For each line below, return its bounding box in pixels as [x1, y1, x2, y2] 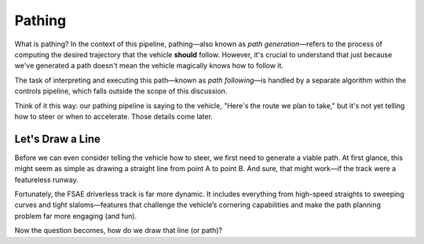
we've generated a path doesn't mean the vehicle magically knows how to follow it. [14, 61, 284, 71]
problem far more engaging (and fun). [14, 211, 137, 220]
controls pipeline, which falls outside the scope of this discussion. [14, 86, 228, 96]
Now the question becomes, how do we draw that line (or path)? [14, 226, 223, 235]
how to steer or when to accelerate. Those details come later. [14, 111, 214, 121]
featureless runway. [14, 175, 79, 184]
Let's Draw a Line [14, 132, 101, 145]
